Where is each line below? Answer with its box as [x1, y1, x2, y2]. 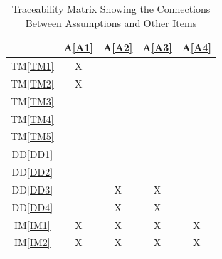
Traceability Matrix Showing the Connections [11, 1, 211, 16]
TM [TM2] [11, 75, 54, 90]
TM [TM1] [11, 58, 54, 73]
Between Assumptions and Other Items [25, 15, 197, 30]
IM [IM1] [14, 217, 51, 232]
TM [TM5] [11, 129, 54, 144]
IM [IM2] [14, 235, 51, 250]
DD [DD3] [11, 181, 53, 196]
